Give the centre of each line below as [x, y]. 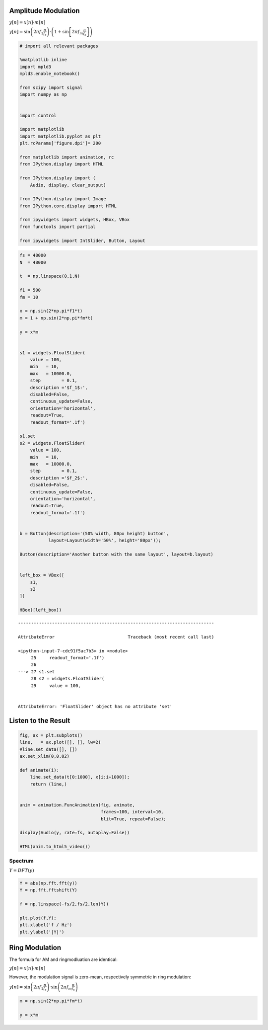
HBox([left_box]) [41, 610]
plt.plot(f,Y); [38, 918]
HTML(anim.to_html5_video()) [55, 847]
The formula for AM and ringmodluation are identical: [63, 959]
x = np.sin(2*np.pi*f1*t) [51, 311]
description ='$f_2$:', [59, 478]
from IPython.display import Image [63, 199]
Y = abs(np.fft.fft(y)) [49, 883]
